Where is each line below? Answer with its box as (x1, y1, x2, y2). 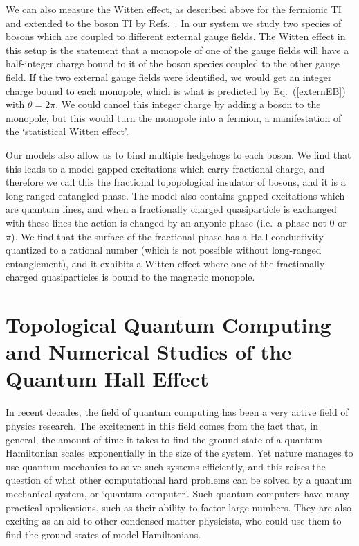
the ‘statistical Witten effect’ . (6, 124, 129, 139)
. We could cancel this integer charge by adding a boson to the (55, 97, 321, 112)
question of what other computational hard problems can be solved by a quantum (6, 473, 352, 487)
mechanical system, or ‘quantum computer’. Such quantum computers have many (6, 486, 349, 500)
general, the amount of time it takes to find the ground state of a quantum (6, 432, 322, 446)
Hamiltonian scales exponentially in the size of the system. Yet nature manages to (6, 446, 353, 460)
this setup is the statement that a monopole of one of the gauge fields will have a (6, 42, 349, 57)
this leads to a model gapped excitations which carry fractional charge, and (6, 161, 325, 175)
